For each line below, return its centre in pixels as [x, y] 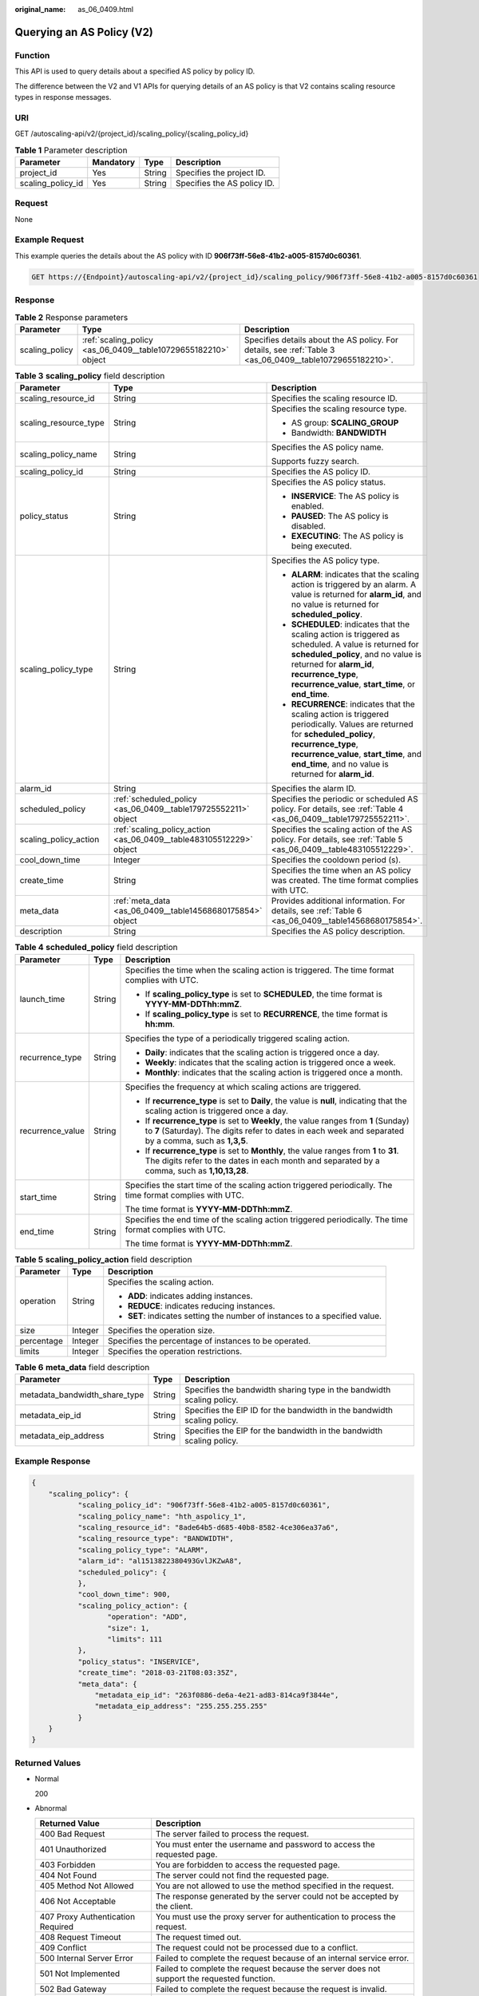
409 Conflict [63, 1948]
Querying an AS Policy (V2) [84, 32]
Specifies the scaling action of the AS [342, 830]
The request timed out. [199, 1938]
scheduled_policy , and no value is [357, 655]
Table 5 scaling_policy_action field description [103, 1259]
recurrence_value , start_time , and [357, 754]
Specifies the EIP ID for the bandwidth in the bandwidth [289, 1411]
